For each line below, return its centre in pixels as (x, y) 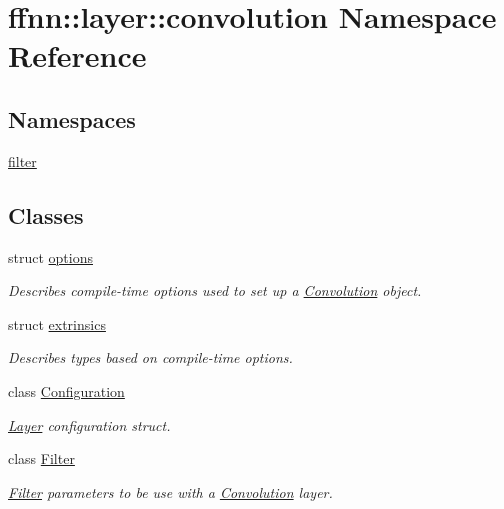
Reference (77, 55)
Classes (46, 214)
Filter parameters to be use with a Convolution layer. (170, 491)
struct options (50, 256)
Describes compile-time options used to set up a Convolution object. (215, 290)
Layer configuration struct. (89, 424)
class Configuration (66, 390)
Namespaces (72, 118)
